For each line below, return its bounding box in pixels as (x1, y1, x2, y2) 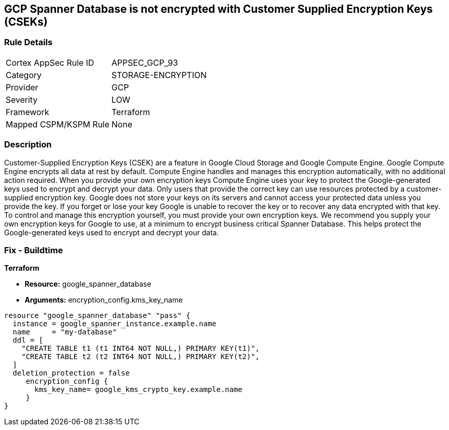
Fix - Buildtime (4, 245, 63, 255)
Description (4, 139, 52, 150)
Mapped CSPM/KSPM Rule (6, 119, 110, 129)
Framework (6, 106, 49, 117)
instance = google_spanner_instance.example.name (12, 320, 217, 328)
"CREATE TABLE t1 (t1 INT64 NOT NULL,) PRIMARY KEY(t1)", (21, 344, 260, 353)
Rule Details (4, 37, 53, 48)
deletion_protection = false (12, 369, 130, 378)
